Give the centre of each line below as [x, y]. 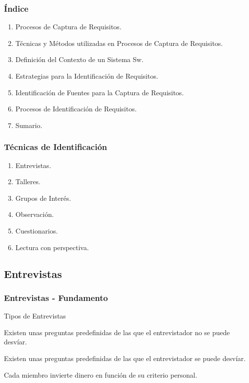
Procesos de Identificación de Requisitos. [76, 109]
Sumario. [29, 125]
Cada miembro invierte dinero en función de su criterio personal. [101, 374]
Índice [16, 8]
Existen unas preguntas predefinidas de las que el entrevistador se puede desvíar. [125, 358]
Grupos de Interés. [43, 198]
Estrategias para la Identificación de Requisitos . [87, 76]
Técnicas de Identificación [56, 147]
